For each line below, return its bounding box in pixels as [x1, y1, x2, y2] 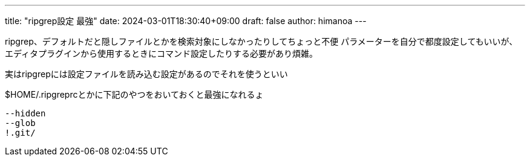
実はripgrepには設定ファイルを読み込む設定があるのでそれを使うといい [5, 69, 288, 79]
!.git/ [5, 128, 36, 137]
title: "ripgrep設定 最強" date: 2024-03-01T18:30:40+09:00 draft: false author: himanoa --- [5, 16, 367, 26]
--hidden [5, 109, 46, 118]
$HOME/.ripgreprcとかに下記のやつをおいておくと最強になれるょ [5, 89, 264, 99]
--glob [5, 118, 36, 128]
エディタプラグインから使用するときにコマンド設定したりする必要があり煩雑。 [5, 48, 318, 58]
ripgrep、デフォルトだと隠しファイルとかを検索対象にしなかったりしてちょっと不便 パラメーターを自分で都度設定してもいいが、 [5, 36, 518, 46]
